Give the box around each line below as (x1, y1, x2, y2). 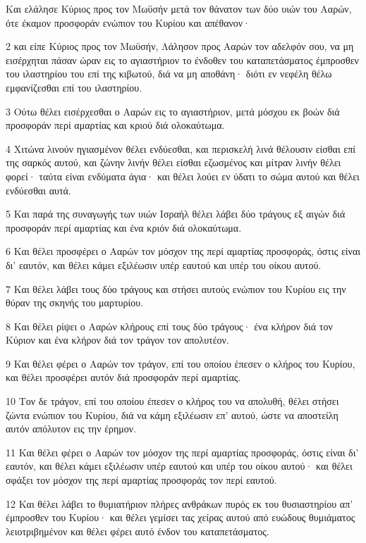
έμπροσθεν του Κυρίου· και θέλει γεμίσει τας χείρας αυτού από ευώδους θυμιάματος (6, 510, 355, 525)
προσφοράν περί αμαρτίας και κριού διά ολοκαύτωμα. (6, 118, 225, 132)
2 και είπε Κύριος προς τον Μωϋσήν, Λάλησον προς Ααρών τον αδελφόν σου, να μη (6, 39, 354, 54)
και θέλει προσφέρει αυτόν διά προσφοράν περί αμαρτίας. (6, 370, 241, 385)
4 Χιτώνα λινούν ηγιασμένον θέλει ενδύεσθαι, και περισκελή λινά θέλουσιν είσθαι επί (6, 141, 356, 156)
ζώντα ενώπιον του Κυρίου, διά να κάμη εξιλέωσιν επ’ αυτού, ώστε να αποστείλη (6, 407, 338, 422)
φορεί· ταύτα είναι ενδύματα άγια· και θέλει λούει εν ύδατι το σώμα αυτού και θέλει (6, 168, 360, 183)
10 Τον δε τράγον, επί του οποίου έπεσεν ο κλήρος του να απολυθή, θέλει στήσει (6, 394, 339, 408)
